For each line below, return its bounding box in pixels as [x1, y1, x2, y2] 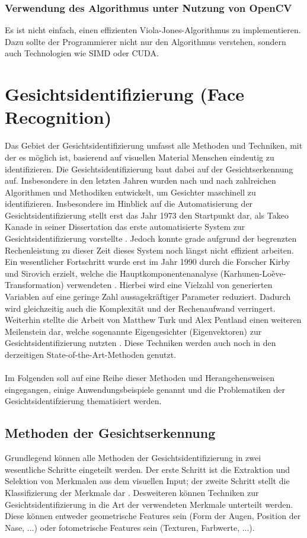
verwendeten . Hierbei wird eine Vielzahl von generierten [66, 278, 273, 291]
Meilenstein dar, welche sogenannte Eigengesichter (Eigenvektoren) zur [5, 325, 262, 337]
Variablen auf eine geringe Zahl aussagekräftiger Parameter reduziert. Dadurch [5, 290, 291, 303]
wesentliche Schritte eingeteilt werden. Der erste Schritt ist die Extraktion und [5, 463, 290, 475]
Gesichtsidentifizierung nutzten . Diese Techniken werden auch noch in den [5, 337, 276, 349]
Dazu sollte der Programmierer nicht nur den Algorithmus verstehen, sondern [5, 35, 286, 47]
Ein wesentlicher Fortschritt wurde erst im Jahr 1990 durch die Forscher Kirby [5, 255, 290, 268]
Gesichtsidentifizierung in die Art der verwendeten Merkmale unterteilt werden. [5, 498, 293, 510]
